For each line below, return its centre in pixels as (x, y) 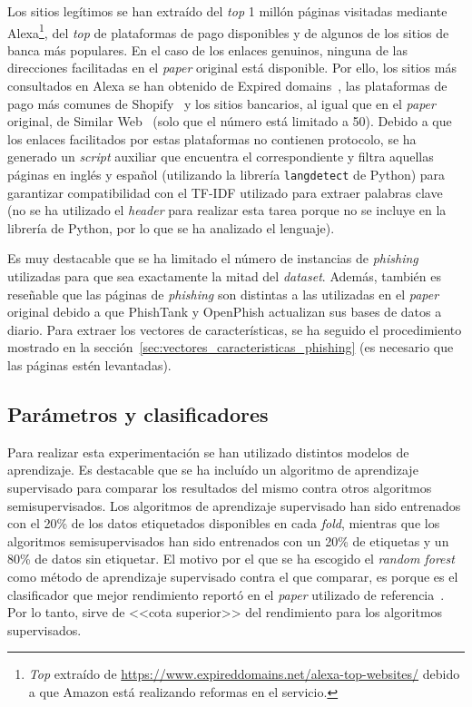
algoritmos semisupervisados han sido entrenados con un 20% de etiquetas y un (228, 540)
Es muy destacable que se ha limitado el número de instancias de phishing (213, 258)
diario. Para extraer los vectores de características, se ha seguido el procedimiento (235, 329)
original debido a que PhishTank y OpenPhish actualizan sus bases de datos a (225, 312)
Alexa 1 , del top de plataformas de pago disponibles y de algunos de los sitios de (228, 31)
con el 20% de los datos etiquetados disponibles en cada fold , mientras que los (224, 523)
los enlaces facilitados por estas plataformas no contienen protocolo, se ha (212, 138)
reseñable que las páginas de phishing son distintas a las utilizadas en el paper (223, 294)
